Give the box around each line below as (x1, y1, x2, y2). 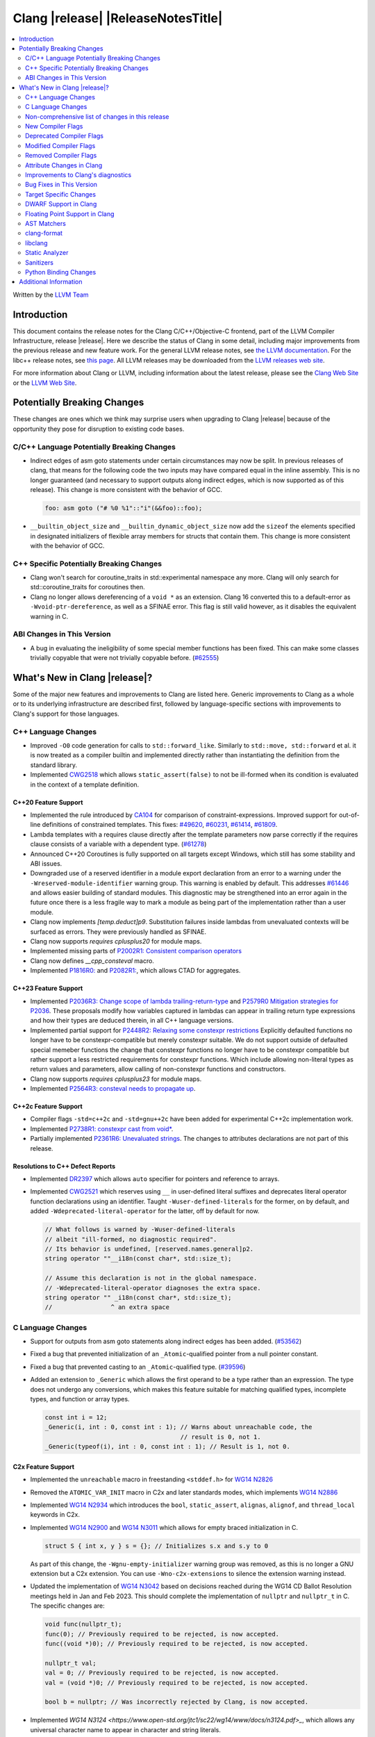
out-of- (339, 810, 360, 819)
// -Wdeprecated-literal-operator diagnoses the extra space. (44, 1284, 261, 1292)
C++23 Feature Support (12, 984, 83, 993)
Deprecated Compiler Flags (25, 132, 104, 140)
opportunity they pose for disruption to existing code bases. (12, 425, 185, 433)
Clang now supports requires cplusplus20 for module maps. (30, 937, 202, 946)
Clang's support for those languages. (12, 709, 119, 718)
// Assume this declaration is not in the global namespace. (44, 1274, 258, 1282)
